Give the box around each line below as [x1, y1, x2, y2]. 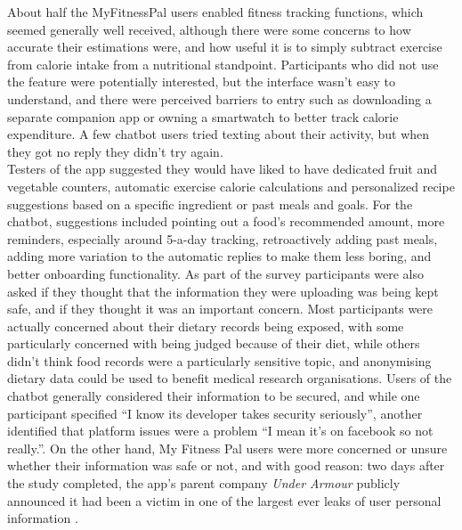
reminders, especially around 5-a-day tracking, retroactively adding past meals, [7, 229, 438, 248]
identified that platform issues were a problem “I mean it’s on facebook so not [7, 421, 434, 440]
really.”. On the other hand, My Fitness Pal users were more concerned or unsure [7, 438, 448, 457]
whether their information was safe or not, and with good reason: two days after [7, 456, 445, 475]
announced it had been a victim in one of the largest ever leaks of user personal [7, 491, 442, 510]
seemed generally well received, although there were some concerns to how [7, 20, 411, 38]
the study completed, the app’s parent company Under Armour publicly [7, 474, 401, 493]
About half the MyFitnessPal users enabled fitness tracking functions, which [7, 3, 424, 20]
